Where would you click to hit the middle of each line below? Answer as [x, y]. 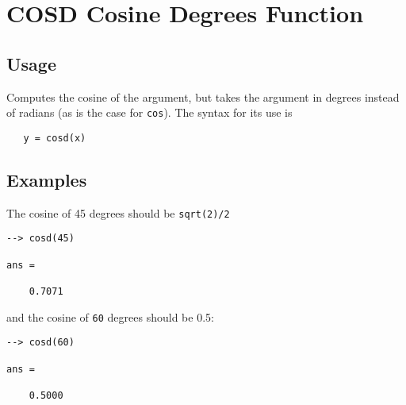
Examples [47, 179]
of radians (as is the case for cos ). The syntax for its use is [149, 112]
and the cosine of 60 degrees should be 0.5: [110, 316]
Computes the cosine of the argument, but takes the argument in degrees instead [203, 96]
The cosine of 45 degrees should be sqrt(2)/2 [118, 212]
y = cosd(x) [55, 138]
